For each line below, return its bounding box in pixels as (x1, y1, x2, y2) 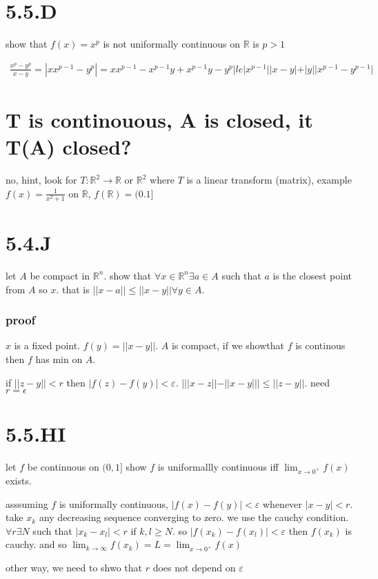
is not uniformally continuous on (103, 37, 241, 51)
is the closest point (272, 268, 352, 282)
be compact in (30, 268, 90, 282)
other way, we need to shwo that (6, 560, 143, 575)
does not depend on (152, 560, 236, 575)
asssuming (6, 496, 48, 511)
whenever (263, 496, 302, 511)
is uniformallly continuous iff (157, 460, 279, 474)
